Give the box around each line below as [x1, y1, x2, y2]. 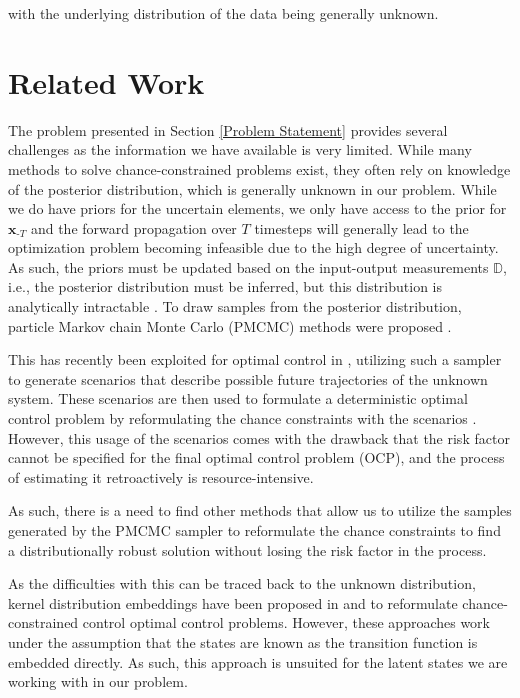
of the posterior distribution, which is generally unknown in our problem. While [8, 178, 497, 199]
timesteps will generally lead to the [254, 217, 469, 238]
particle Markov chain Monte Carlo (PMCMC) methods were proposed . [8, 315, 452, 336]
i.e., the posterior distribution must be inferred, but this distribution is [8, 276, 442, 297]
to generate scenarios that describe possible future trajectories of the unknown [8, 368, 488, 389]
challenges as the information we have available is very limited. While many [8, 139, 472, 160]
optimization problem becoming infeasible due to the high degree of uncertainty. [8, 237, 499, 258]
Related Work [8, 61, 205, 102]
